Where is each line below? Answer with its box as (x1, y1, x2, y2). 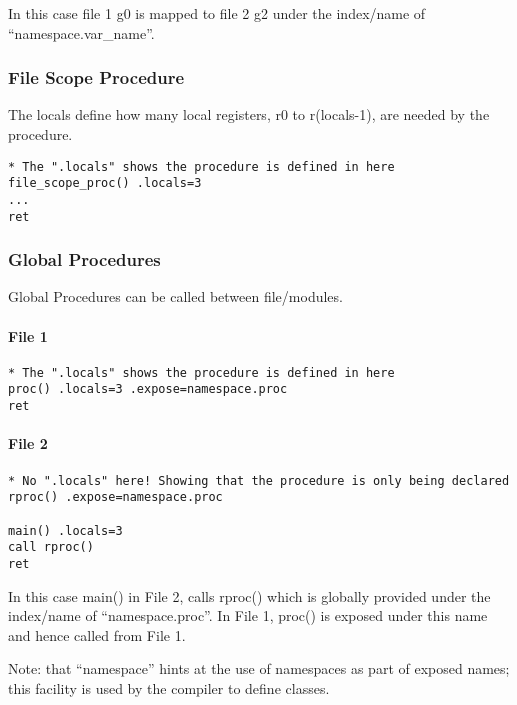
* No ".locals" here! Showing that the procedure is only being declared (8, 473, 510, 488)
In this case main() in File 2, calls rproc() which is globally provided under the (8, 585, 491, 606)
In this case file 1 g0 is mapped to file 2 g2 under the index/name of (8, 3, 426, 23)
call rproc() (8, 540, 94, 555)
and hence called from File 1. (8, 624, 186, 645)
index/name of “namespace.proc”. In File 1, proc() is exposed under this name (8, 605, 488, 626)
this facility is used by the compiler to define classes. (8, 677, 330, 698)
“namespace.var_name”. (8, 22, 155, 43)
